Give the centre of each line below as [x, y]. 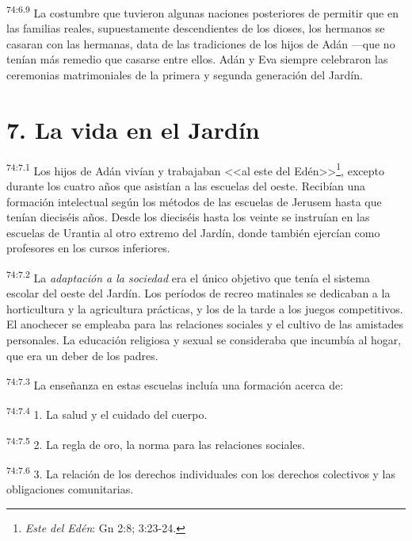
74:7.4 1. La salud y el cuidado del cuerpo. [107, 413]
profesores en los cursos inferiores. [88, 248]
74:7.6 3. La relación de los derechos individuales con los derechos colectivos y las [201, 472]
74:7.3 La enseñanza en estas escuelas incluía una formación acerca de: [175, 384]
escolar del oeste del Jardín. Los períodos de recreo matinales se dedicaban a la [198, 293]
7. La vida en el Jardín [133, 129]
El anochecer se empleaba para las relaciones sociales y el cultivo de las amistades [205, 324]
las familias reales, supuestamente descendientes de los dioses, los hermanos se [196, 28]
